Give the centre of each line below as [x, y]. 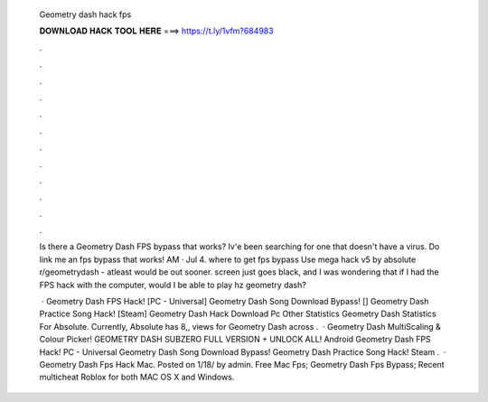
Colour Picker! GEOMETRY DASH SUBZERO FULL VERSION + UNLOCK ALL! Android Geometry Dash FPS [235, 340]
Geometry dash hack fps [85, 14]
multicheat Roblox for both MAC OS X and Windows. [137, 377]
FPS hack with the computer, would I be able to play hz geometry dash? [173, 285]
